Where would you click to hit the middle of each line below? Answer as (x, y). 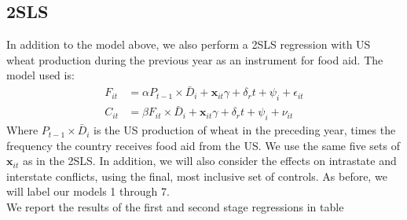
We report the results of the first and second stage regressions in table (175, 207)
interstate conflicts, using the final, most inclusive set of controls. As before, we (197, 176)
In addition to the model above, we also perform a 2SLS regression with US (189, 44)
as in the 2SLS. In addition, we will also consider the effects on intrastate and (209, 161)
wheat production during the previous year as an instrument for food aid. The (195, 59)
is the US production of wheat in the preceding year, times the (245, 130)
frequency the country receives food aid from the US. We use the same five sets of (203, 145)
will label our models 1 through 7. (88, 191)
